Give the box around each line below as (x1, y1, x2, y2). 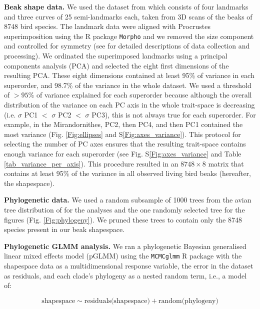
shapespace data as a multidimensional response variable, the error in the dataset (4, 260, 253, 270)
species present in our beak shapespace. (4, 224, 125, 234)
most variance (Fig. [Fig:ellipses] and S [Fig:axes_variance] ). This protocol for (4, 128, 241, 139)
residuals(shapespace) (84, 297, 150, 304)
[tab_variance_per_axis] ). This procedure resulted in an (4, 158, 178, 168)
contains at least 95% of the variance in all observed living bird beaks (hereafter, (4, 168, 251, 178)
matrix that (208, 158, 244, 168)
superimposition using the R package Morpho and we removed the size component (4, 30, 254, 41)
